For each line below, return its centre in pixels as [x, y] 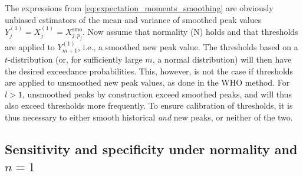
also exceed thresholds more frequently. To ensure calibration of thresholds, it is [149, 105]
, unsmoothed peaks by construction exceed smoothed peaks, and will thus [157, 94]
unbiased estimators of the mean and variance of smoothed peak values [133, 19]
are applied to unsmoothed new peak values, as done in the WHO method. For [147, 82]
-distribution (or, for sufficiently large [75, 59]
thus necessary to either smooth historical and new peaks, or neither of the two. [149, 117]
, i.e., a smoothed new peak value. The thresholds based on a [188, 46]
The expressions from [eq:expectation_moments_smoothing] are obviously [139, 8]
